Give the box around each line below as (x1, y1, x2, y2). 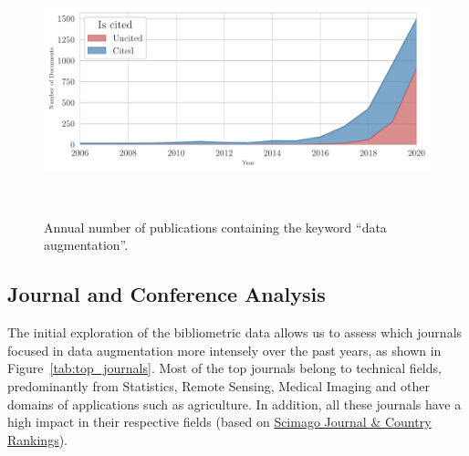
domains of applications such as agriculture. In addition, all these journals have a (7, 394, 462, 413)
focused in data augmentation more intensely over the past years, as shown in (7, 340, 442, 359)
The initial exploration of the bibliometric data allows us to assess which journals (7, 323, 463, 342)
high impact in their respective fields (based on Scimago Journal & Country (7, 412, 432, 431)
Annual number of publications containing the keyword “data (44, 217, 387, 236)
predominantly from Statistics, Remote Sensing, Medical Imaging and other (7, 377, 430, 396)
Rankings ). (7, 430, 68, 449)
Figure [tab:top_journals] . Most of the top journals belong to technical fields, (7, 358, 442, 378)
